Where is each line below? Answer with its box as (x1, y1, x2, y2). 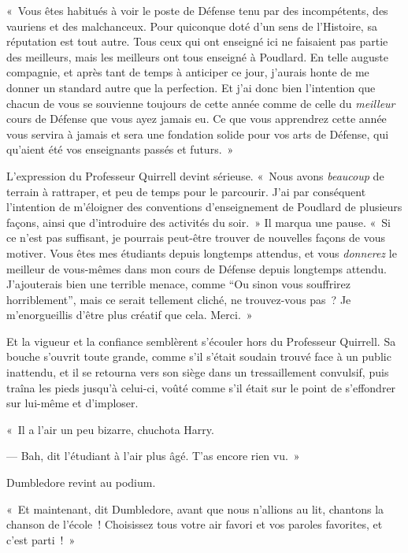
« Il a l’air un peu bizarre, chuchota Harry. (6, 421, 214, 437)
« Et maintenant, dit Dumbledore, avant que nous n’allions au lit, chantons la (6, 500, 384, 517)
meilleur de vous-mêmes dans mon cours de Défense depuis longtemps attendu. (6, 260, 387, 276)
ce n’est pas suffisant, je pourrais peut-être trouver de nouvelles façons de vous (6, 229, 386, 246)
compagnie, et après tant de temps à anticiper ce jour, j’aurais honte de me (6, 64, 369, 80)
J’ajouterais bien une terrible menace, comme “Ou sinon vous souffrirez (6, 276, 351, 292)
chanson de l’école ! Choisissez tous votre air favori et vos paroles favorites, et (6, 516, 383, 533)
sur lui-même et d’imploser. (6, 395, 139, 411)
